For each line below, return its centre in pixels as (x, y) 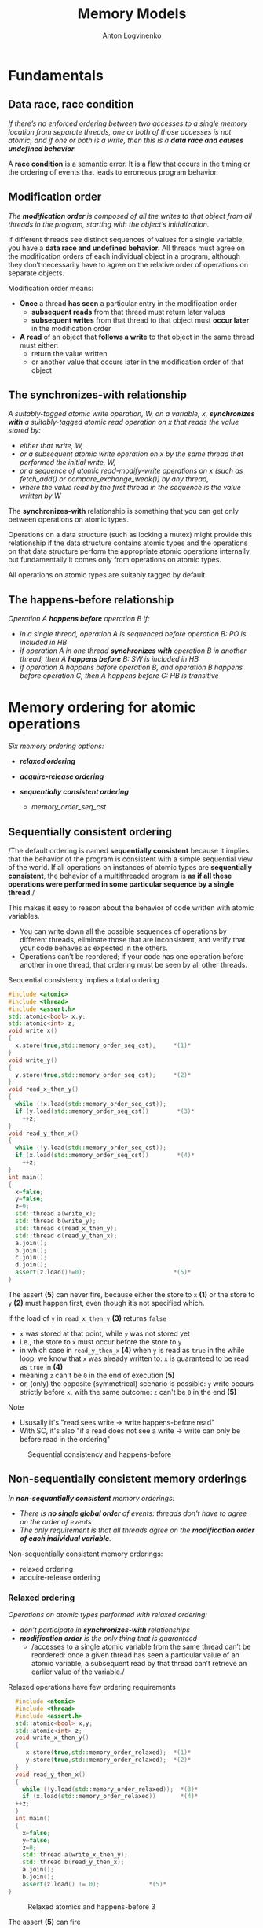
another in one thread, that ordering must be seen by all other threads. (133, 964)
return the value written (69, 353)
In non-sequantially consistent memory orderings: (91, 1498)
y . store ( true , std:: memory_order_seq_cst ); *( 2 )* (103, 1075)
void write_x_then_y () (52, 1738)
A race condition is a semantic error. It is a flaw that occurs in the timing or (130, 164)
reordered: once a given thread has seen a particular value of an (135, 1655)
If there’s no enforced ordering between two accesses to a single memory (128, 123)
